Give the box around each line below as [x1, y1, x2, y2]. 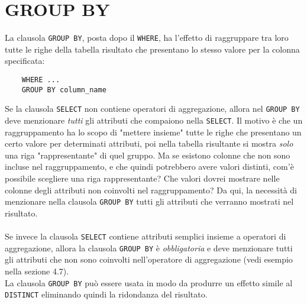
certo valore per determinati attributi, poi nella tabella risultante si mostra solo [5, 137, 293, 150]
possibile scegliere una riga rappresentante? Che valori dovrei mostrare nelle [5, 172, 280, 184]
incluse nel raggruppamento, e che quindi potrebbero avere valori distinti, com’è [5, 160, 294, 173]
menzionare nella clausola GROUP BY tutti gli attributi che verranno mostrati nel [5, 195, 294, 208]
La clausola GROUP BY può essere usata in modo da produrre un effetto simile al [5, 276, 293, 289]
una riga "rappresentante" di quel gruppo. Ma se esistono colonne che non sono [5, 148, 290, 161]
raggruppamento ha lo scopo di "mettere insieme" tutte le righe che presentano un [5, 125, 302, 138]
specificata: [5, 54, 45, 67]
